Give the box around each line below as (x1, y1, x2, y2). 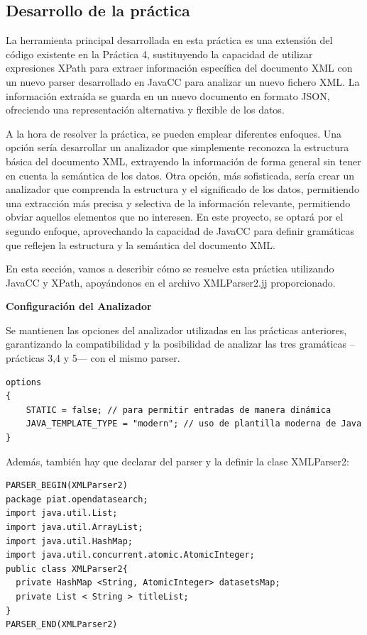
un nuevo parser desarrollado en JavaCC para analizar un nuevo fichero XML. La (6, 74, 360, 89)
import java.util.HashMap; (6, 536, 133, 546)
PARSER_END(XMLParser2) (6, 619, 118, 630)
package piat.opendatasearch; (6, 494, 148, 504)
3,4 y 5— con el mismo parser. (48, 350, 180, 365)
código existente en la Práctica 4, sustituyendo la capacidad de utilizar (6, 46, 313, 61)
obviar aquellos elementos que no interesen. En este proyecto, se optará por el (6, 209, 344, 224)
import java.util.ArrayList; (6, 522, 143, 533)
